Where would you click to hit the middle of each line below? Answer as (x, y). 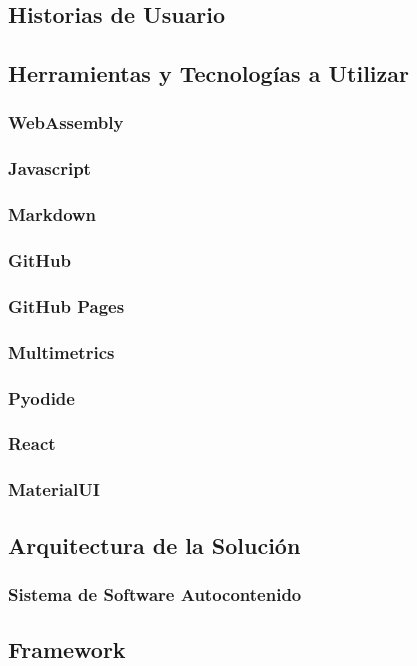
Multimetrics (61, 351)
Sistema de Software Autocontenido (155, 593)
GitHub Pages (66, 305)
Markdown (52, 214)
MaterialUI (54, 489)
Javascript (49, 168)
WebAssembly (66, 122)
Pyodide (41, 397)
